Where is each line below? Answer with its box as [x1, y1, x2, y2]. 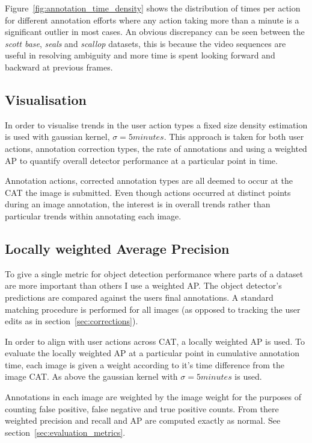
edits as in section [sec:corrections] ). [5, 315, 138, 327]
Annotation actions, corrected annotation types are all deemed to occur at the [5, 174, 293, 187]
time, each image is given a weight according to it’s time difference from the [5, 358, 284, 371]
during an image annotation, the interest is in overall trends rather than [5, 198, 271, 210]
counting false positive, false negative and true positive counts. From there [5, 402, 279, 415]
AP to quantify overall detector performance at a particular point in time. [5, 154, 278, 166]
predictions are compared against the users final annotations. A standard [5, 291, 274, 303]
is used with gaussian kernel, [5, 130, 110, 143]
